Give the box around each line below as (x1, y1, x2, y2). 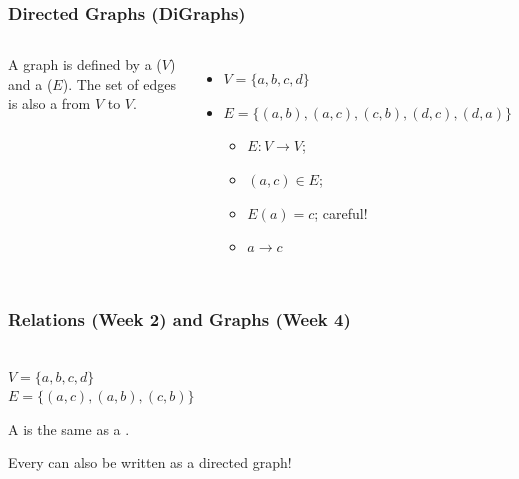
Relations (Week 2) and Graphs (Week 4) (8, 306, 351, 331)
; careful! (314, 202, 368, 223)
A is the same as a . (8, 418, 130, 439)
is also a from (8, 93, 91, 114)
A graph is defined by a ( (8, 54, 162, 75)
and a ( (8, 73, 53, 94)
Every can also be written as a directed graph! (8, 452, 292, 473)
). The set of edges (62, 73, 176, 94)
